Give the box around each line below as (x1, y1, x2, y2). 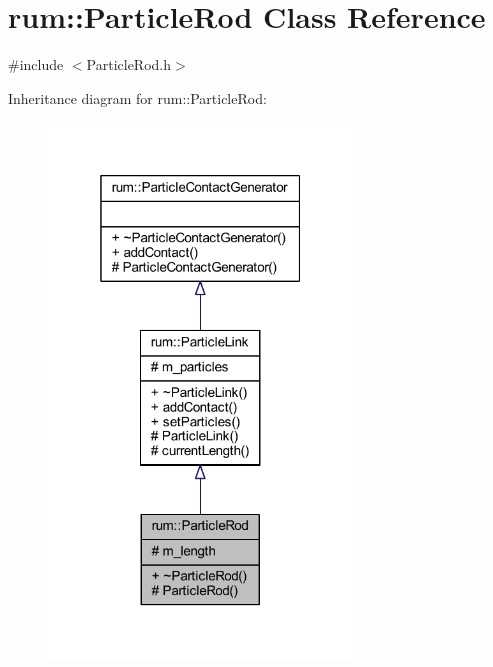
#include (8, 54, 64, 75)
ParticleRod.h (86, 54, 172, 75)
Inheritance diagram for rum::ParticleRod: (8, 87, 267, 108)
